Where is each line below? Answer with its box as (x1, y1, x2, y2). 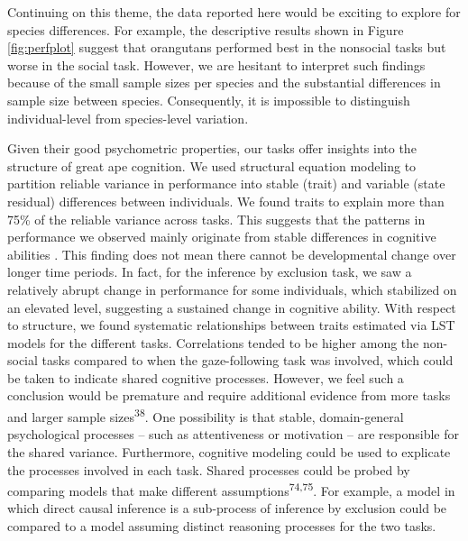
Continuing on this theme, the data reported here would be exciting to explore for (7, 3, 461, 21)
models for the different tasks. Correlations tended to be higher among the (7, 333, 419, 352)
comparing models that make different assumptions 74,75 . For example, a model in (7, 479, 455, 500)
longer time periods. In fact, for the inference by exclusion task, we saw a (7, 262, 412, 281)
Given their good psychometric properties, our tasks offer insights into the (7, 139, 417, 158)
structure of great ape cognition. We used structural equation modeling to (7, 156, 417, 175)
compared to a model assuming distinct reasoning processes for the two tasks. (7, 516, 436, 535)
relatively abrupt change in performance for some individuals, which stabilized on (7, 280, 457, 298)
